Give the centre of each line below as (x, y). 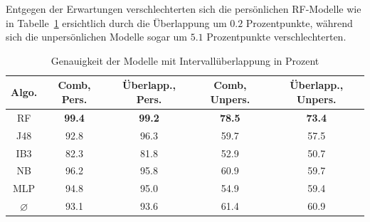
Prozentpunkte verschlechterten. (276, 37)
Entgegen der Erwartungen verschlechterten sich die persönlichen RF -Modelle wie (184, 9)
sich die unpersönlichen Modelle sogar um (97, 37)
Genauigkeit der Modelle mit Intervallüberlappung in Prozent (185, 60)
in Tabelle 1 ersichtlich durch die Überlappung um (116, 22)
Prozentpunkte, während (299, 22)
